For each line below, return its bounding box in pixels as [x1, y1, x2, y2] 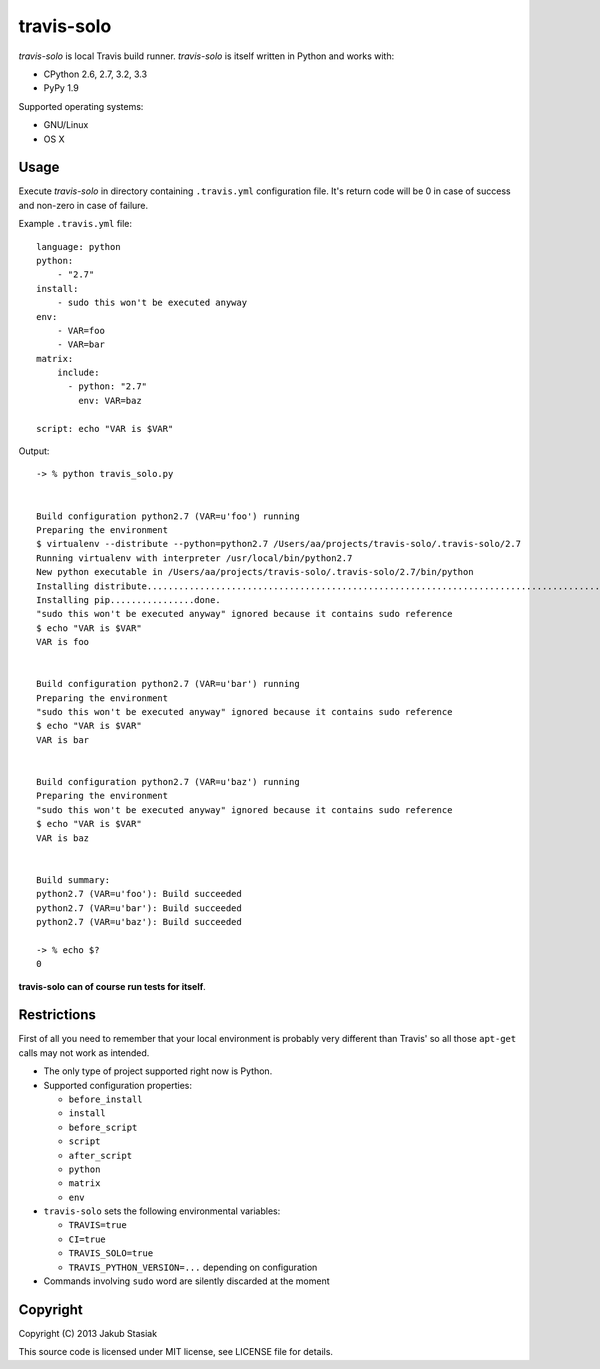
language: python [36, 241, 121, 252]
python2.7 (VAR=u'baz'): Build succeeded [36, 916, 242, 927]
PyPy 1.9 [43, 82, 79, 94]
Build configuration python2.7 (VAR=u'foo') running [36, 510, 300, 522]
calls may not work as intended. [18, 1046, 150, 1059]
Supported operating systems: [18, 100, 144, 112]
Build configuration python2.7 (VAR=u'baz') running [36, 776, 300, 788]
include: [56, 367, 100, 379]
